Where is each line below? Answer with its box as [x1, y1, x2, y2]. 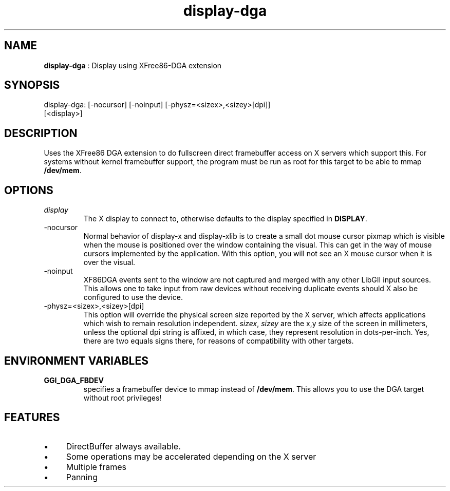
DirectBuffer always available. [66, 441, 181, 451]
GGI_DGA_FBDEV [44, 375, 104, 385]
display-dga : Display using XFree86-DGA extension [44, 61, 222, 70]
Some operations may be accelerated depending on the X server [66, 451, 316, 462]
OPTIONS [4, 183, 53, 197]
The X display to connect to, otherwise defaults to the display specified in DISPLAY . [83, 214, 367, 223]
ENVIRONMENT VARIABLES [4, 354, 148, 367]
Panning [66, 471, 98, 482]
